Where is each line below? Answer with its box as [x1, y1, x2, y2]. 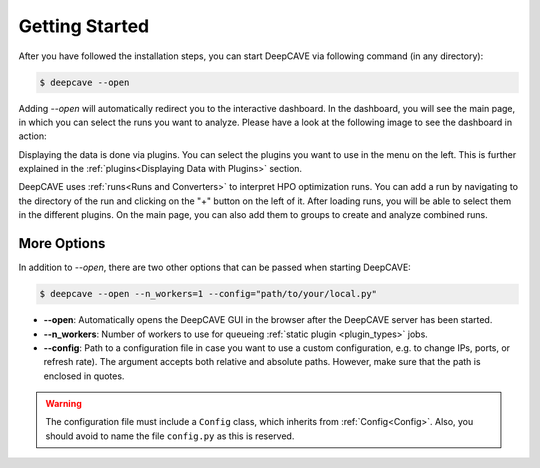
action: [18, 130, 47, 142]
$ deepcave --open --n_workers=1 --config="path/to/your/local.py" [39, 288, 378, 300]
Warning [45, 398, 82, 410]
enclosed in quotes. [43, 370, 125, 382]
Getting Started [18, 15, 150, 37]
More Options [18, 235, 106, 252]
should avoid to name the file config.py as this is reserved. [45, 430, 295, 442]
